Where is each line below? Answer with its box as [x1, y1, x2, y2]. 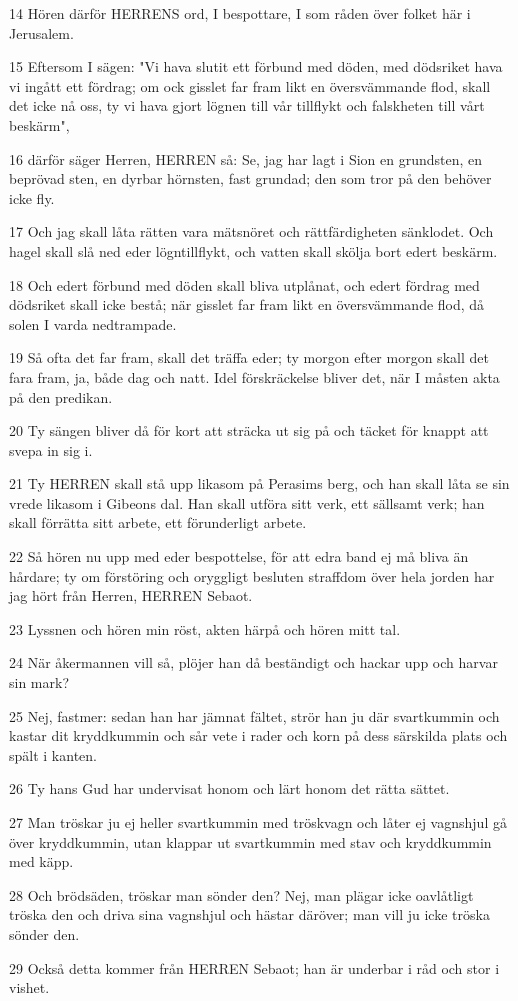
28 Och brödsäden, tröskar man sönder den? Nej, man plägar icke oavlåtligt [9, 884, 474, 905]
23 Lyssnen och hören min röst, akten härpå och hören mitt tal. [9, 618, 401, 639]
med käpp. [9, 851, 74, 872]
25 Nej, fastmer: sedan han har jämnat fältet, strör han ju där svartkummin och [9, 705, 500, 726]
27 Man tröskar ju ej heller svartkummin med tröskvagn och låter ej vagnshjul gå [9, 812, 507, 832]
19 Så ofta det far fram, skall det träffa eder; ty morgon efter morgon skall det [9, 347, 489, 368]
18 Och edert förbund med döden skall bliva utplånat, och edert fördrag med [9, 274, 480, 295]
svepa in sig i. [9, 439, 93, 460]
